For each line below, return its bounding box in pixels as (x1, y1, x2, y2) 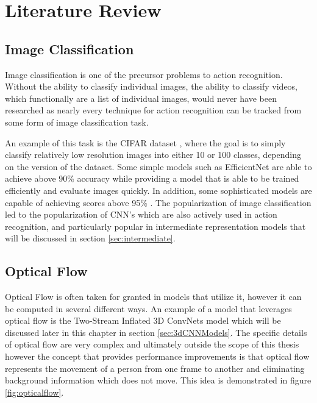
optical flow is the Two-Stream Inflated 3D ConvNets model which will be (5, 314, 281, 327)
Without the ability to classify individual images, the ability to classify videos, (5, 80, 298, 93)
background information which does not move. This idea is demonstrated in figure (5, 374, 312, 387)
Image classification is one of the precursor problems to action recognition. (5, 68, 283, 80)
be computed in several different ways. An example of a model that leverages (5, 302, 292, 315)
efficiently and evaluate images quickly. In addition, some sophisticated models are (5, 184, 312, 196)
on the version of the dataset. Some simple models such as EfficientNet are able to (5, 160, 312, 173)
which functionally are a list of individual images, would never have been (5, 91, 277, 104)
